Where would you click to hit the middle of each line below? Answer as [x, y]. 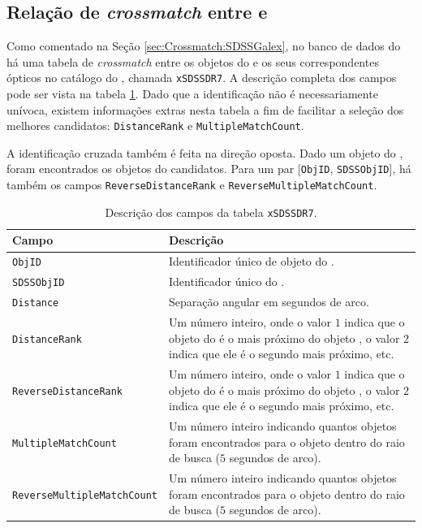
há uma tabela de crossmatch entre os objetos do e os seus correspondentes [193, 61]
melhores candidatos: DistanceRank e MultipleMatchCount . [155, 126]
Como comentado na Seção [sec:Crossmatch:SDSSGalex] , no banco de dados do [204, 46]
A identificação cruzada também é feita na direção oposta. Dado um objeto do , [205, 152]
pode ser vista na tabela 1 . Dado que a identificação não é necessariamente [192, 94]
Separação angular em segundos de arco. [269, 302]
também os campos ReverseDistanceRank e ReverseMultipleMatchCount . [192, 185]
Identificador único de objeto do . [251, 261]
